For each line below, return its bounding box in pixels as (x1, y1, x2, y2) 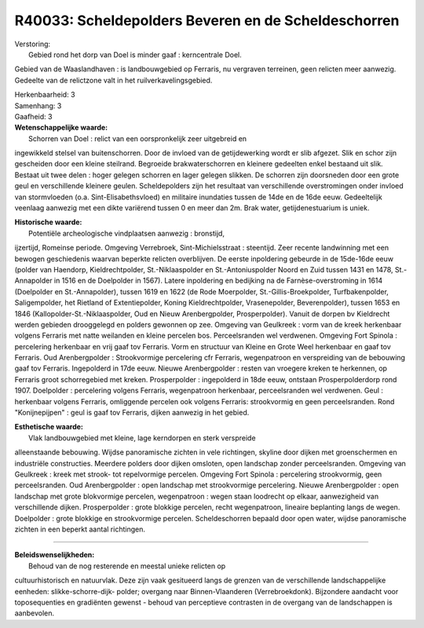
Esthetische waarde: (14, 422, 84, 432)
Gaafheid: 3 (14, 111, 53, 121)
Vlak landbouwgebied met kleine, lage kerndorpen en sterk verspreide (28, 433, 256, 443)
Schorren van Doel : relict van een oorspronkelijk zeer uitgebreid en (28, 133, 247, 143)
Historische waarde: (14, 217, 82, 227)
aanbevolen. (14, 608, 55, 618)
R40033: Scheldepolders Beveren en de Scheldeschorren (14, 12, 400, 29)
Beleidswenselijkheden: (14, 550, 95, 560)
